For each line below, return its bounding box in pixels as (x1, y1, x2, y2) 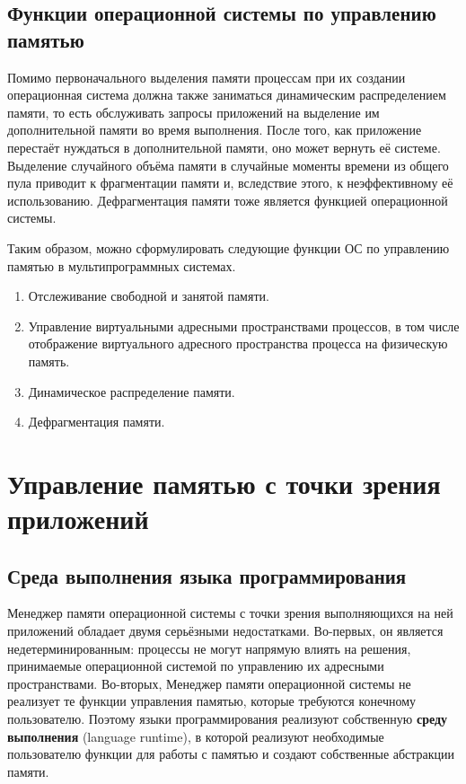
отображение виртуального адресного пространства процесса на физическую (28, 334, 448, 353)
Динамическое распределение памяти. (28, 382, 235, 401)
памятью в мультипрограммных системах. (7, 256, 236, 275)
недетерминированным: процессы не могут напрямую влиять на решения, (7, 639, 411, 657)
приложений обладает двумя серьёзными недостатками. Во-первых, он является (7, 621, 444, 640)
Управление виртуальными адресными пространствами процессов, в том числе (28, 316, 460, 335)
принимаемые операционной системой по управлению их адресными (7, 656, 384, 675)
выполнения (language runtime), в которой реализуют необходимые (7, 727, 384, 745)
